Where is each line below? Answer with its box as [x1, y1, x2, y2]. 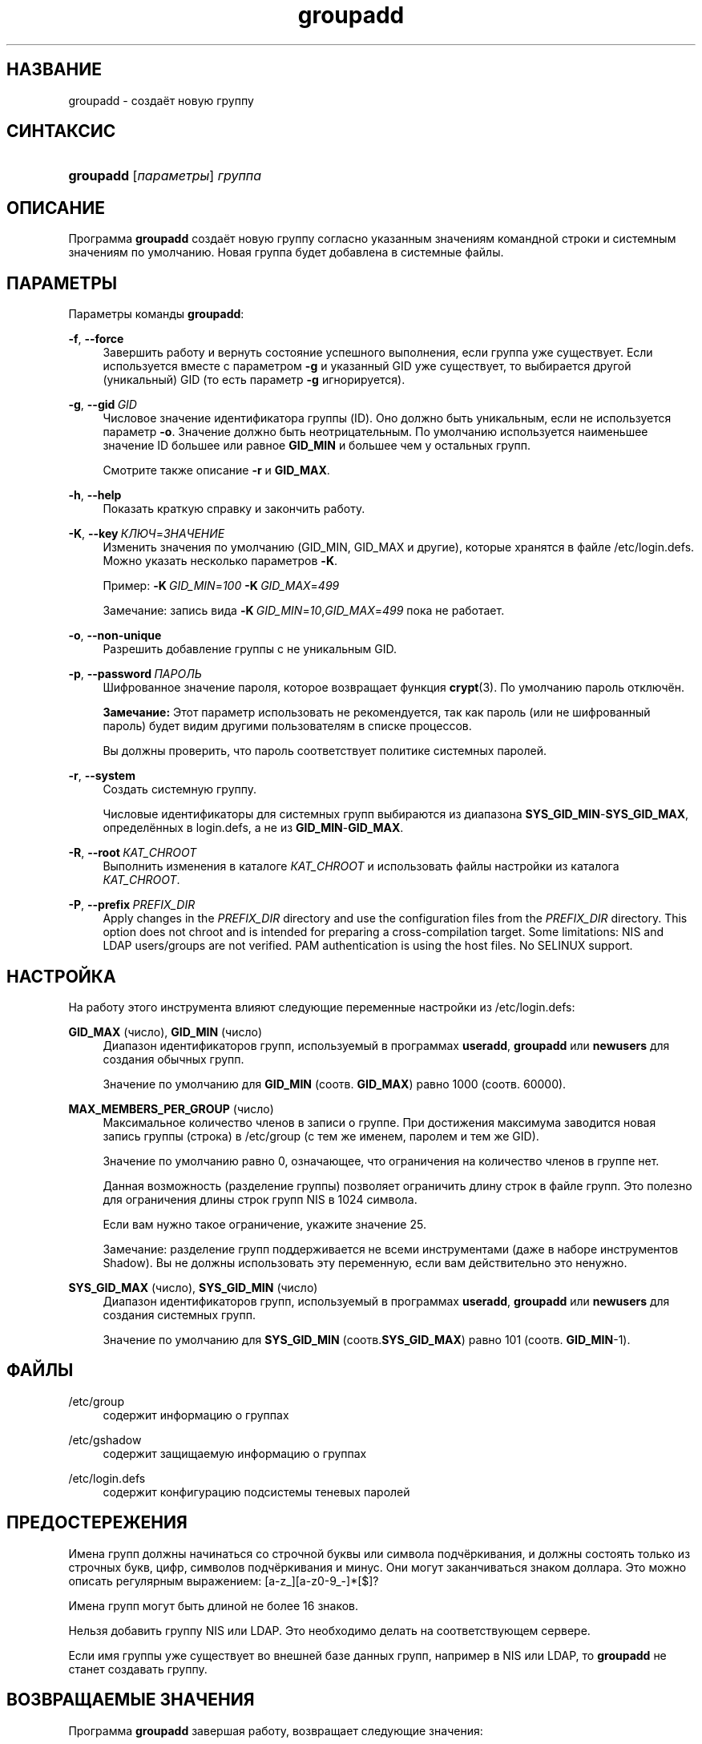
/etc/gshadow [68, 1432, 142, 1447]
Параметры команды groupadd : [68, 307, 244, 321]
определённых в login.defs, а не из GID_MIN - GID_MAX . [103, 821, 404, 835]
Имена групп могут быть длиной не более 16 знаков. [68, 1598, 359, 1613]
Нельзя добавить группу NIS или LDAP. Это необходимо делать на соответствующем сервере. [68, 1623, 591, 1637]
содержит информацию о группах [103, 1407, 289, 1422]
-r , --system [68, 769, 135, 783]
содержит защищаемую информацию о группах [103, 1446, 367, 1460]
